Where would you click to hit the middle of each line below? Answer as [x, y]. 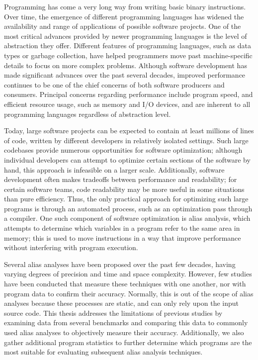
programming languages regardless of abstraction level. [87, 114]
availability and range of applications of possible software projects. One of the [123, 26]
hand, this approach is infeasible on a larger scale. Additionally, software [114, 169]
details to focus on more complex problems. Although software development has [126, 65]
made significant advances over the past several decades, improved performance [125, 75]
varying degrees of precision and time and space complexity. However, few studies [128, 274]
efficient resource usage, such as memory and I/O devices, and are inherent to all [127, 104]
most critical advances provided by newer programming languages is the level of [126, 36]
